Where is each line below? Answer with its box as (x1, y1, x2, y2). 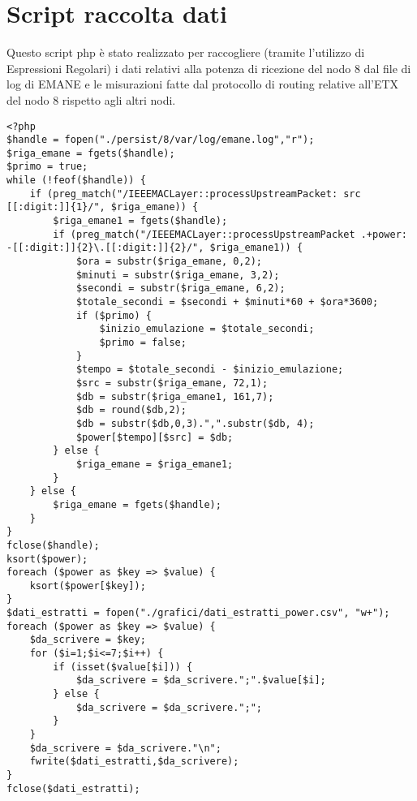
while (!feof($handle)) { (6, 174, 146, 187)
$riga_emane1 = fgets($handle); (53, 215, 228, 227)
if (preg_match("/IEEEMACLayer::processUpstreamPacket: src (29, 187, 361, 200)
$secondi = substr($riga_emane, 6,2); (75, 282, 286, 295)
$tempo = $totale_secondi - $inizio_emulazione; (75, 364, 344, 376)
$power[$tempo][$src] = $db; (75, 431, 234, 443)
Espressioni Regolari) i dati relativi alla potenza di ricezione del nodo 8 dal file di (6, 59, 411, 76)
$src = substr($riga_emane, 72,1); (75, 377, 269, 389)
